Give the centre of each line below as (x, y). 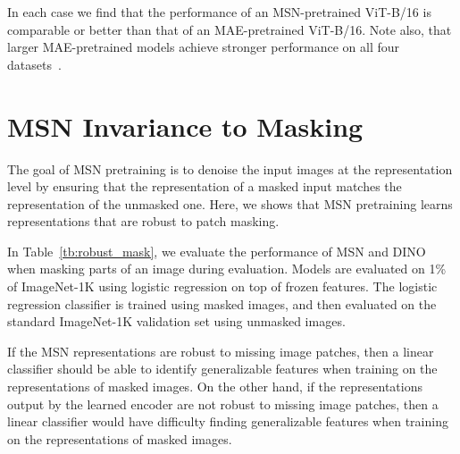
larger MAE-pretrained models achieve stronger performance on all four (203, 47)
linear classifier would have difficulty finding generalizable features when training (228, 421)
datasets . (34, 64)
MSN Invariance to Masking (185, 126)
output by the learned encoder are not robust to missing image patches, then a (223, 404)
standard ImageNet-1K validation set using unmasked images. (176, 321)
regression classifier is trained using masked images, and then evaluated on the (222, 303)
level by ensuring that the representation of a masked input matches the (205, 186)
